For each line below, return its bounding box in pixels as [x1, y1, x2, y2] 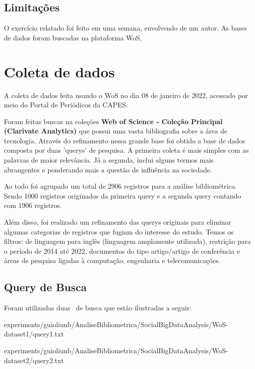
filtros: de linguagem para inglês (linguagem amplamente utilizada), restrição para [4, 236, 251, 246]
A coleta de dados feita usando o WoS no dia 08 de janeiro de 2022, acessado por [4, 90, 248, 100]
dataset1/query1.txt [4, 329, 64, 339]
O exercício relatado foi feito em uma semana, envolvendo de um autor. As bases [4, 23, 247, 33]
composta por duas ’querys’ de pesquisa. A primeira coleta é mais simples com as [4, 145, 249, 155]
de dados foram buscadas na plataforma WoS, [4, 32, 142, 42]
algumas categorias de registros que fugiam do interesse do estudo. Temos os [4, 226, 234, 236]
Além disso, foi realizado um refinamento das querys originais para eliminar [4, 217, 231, 227]
